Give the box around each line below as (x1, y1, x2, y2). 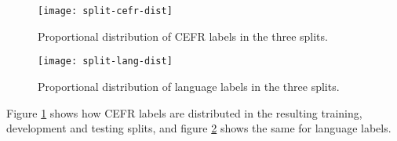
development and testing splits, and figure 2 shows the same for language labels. (6, 120, 392, 136)
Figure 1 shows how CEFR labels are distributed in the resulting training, (6, 104, 362, 121)
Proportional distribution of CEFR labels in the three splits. (38, 27, 328, 44)
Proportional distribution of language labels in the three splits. (38, 78, 340, 94)
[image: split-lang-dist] (38, 56, 173, 67)
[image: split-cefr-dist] (38, 5, 173, 16)
